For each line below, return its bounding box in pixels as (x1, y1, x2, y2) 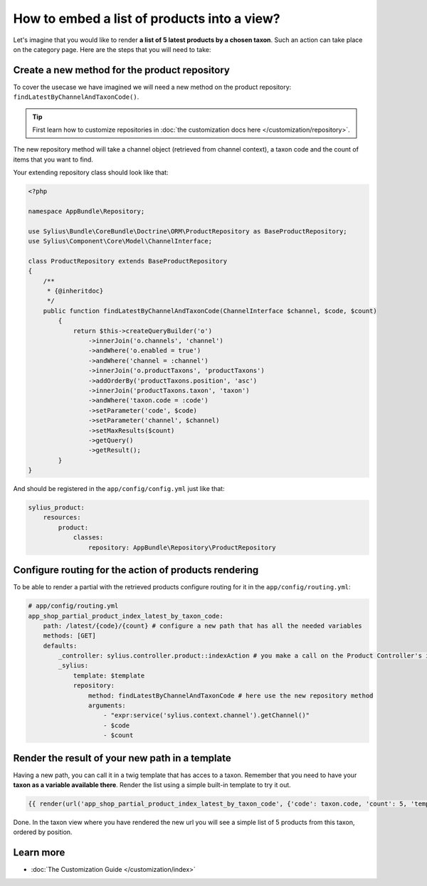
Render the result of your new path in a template (13, 751, 231, 764)
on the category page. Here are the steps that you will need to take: (13, 45, 211, 53)
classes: (73, 534, 104, 542)
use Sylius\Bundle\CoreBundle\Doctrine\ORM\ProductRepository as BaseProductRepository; (28, 227, 348, 235)
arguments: (88, 702, 126, 710)
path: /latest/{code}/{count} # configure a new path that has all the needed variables (43, 621, 362, 630)
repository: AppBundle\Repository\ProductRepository (88, 543, 276, 552)
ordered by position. (13, 828, 73, 836)
